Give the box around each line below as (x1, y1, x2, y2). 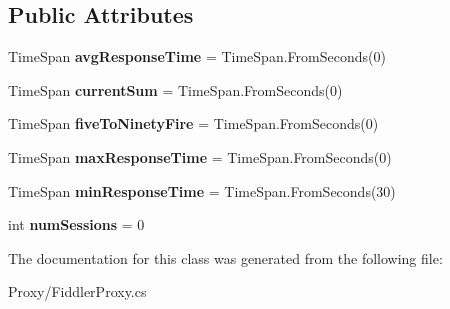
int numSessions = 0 (8, 214, 145, 235)
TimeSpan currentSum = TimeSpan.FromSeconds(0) (8, 79, 343, 100)
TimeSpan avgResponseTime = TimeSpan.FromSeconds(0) (8, 46, 386, 67)
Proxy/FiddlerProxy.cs (8, 281, 147, 302)
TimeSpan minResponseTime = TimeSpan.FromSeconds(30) (8, 180, 396, 201)
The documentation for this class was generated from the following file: (8, 247, 443, 268)
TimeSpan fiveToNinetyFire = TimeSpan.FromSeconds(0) (8, 113, 379, 134)
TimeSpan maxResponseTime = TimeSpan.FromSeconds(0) (8, 146, 392, 167)
